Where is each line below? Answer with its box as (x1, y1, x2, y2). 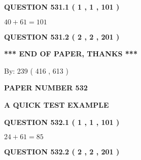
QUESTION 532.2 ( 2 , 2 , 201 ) (4, 146, 120, 157)
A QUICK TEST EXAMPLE (4, 99, 109, 110)
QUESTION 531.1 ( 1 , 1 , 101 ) (4, 2, 120, 12)
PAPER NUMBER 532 (4, 82, 88, 93)
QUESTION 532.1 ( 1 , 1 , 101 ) (4, 116, 120, 127)
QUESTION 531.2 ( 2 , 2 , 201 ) (4, 31, 120, 42)
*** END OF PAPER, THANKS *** (4, 48, 137, 59)
